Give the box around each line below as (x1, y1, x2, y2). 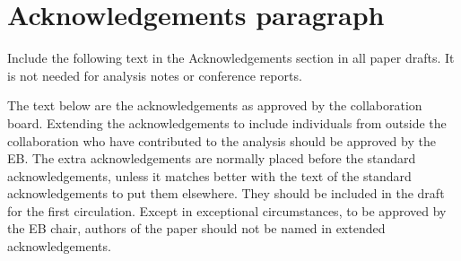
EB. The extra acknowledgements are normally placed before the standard (7, 149, 416, 168)
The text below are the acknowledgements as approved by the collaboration (7, 96, 422, 115)
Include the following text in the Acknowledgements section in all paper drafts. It (7, 48, 455, 67)
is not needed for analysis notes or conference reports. (7, 65, 302, 84)
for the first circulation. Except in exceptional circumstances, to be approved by (7, 201, 447, 220)
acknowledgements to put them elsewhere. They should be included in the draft (7, 184, 445, 203)
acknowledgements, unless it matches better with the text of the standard (7, 166, 412, 185)
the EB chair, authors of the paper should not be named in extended (7, 219, 386, 238)
